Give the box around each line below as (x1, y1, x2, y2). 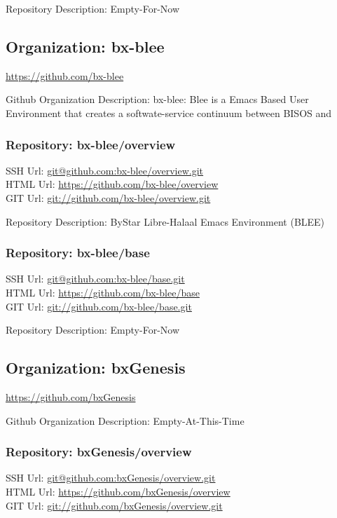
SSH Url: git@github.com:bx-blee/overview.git (6, 163, 204, 177)
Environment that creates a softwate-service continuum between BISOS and (6, 105, 332, 120)
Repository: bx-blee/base (6, 244, 150, 261)
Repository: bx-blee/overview (6, 135, 176, 153)
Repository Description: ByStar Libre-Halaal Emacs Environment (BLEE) (6, 214, 325, 229)
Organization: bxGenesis (6, 357, 186, 379)
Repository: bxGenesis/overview (6, 443, 192, 461)
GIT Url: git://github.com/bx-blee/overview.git (6, 190, 211, 205)
